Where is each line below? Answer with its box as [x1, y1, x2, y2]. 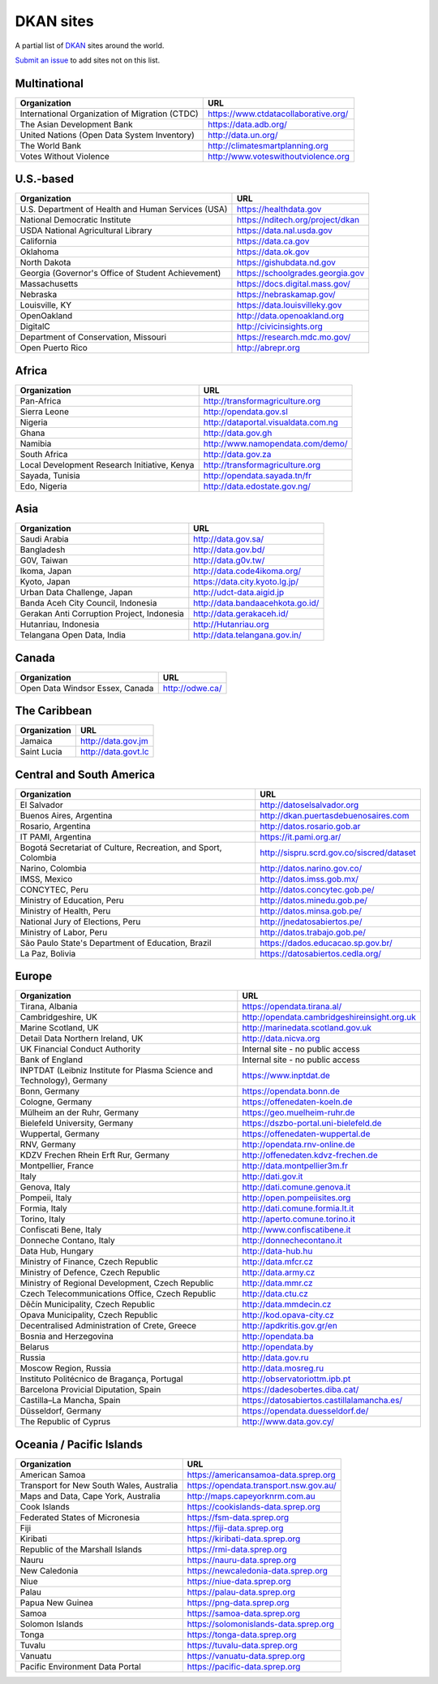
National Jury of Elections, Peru [19, 916, 141, 927]
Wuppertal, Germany [19, 1129, 101, 1140]
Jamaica [19, 736, 53, 747]
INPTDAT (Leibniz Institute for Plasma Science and [19, 1064, 213, 1076]
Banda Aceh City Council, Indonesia [19, 598, 157, 609]
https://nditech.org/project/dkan [236, 214, 360, 226]
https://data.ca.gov [236, 235, 310, 247]
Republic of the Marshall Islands [19, 1544, 143, 1555]
